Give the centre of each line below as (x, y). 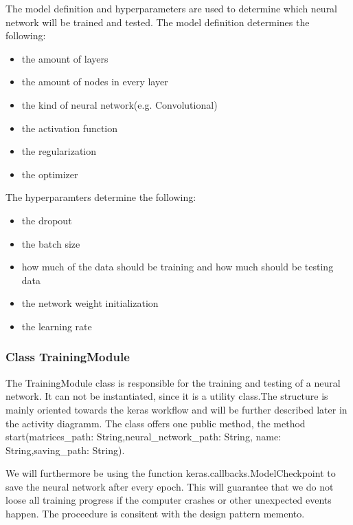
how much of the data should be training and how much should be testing (178, 267)
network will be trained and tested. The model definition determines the (158, 22)
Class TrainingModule (68, 357)
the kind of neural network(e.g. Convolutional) (119, 104)
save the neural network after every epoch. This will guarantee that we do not (170, 486)
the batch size (51, 243)
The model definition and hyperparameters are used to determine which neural (172, 8)
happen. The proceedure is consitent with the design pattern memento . (155, 514)
